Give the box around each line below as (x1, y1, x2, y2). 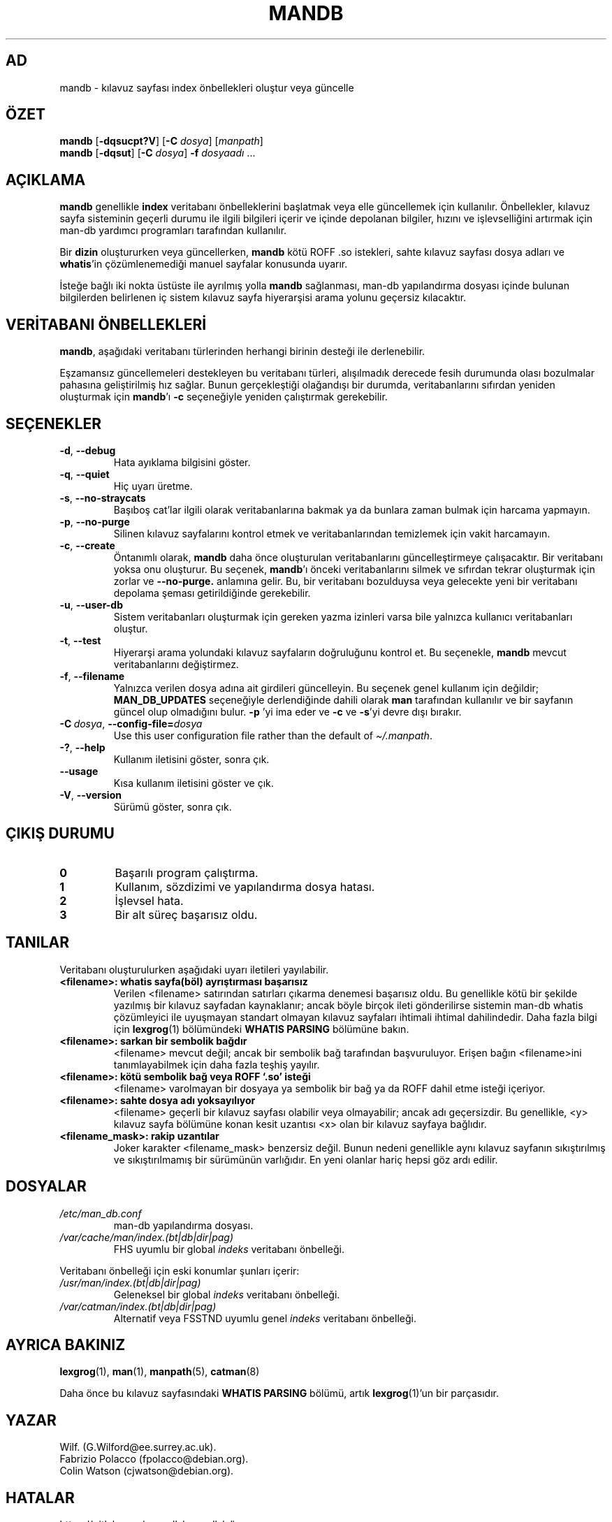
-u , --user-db (59, 598, 124, 611)
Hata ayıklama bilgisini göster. (113, 456, 251, 468)
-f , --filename (59, 669, 125, 682)
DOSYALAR (6, 1177, 87, 1196)
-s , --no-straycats (59, 491, 146, 504)
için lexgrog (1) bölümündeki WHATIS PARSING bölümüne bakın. (113, 1022, 409, 1035)
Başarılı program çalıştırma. (115, 865, 258, 880)
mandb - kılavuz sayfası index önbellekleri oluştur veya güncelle (59, 81, 354, 94)
